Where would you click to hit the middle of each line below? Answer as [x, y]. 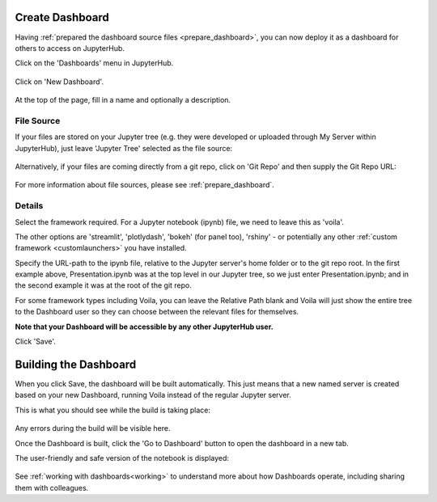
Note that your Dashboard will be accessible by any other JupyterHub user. [144, 327]
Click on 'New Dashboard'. [59, 82]
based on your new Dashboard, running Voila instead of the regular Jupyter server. [153, 395]
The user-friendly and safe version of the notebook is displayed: [122, 458]
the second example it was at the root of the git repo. [103, 285]
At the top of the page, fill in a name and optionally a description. [123, 100]
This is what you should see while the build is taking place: [112, 410]
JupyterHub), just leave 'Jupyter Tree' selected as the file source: [124, 148]
